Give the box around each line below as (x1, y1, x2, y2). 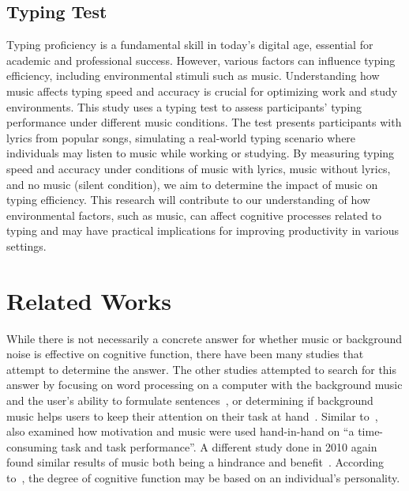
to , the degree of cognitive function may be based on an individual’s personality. (6, 469, 400, 485)
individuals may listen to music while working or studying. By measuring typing (6, 145, 395, 161)
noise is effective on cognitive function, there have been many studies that (6, 346, 364, 362)
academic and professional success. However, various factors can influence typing (6, 51, 396, 68)
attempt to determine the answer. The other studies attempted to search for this (6, 361, 397, 377)
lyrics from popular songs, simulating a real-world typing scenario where (6, 129, 356, 145)
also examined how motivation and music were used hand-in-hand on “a (6, 423, 355, 440)
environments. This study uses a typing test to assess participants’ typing (6, 98, 362, 115)
